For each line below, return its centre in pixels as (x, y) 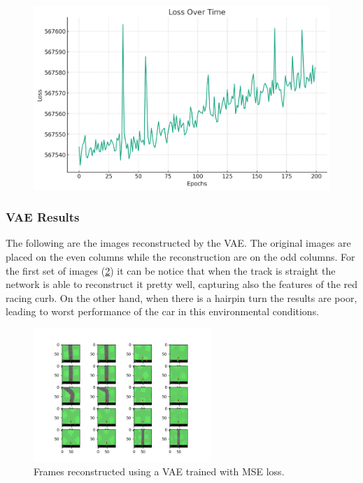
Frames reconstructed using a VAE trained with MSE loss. (159, 471)
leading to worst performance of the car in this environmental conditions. (163, 311)
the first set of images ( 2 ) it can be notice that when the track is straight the (171, 270)
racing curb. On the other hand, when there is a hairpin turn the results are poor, (181, 297)
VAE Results (43, 217)
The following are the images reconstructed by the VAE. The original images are (178, 243)
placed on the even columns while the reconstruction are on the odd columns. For (180, 257)
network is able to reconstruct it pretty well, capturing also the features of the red (182, 284)
